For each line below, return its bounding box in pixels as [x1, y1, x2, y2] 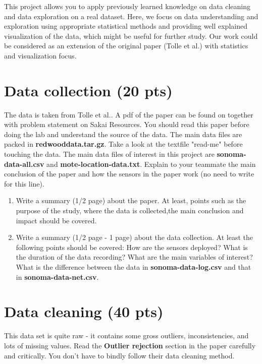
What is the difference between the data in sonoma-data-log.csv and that [16, 262, 251, 272]
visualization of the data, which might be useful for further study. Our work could [4, 30, 258, 41]
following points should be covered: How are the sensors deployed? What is [16, 241, 248, 252]
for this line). [4, 178, 44, 189]
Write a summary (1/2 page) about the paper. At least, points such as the [16, 195, 246, 206]
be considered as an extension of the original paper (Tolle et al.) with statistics [4, 40, 248, 51]
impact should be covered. [16, 215, 97, 225]
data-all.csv [4, 158, 44, 169]
